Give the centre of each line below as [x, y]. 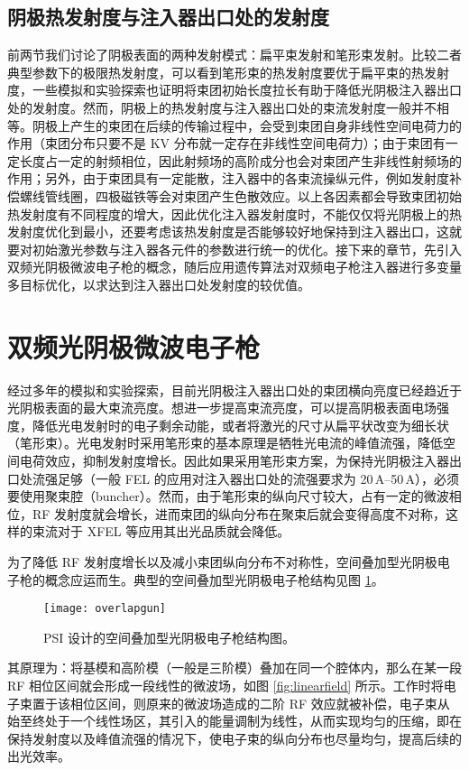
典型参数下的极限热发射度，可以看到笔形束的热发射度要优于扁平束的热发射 [228, 72]
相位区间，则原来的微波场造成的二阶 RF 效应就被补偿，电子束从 [260, 703]
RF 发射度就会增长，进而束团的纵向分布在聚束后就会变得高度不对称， [239, 513]
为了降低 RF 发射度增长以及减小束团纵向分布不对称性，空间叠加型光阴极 [222, 561]
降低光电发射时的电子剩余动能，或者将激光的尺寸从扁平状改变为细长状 [240, 425]
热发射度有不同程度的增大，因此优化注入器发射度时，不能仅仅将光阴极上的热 [234, 213]
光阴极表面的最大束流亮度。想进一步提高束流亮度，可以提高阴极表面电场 [222, 408]
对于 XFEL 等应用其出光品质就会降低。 [174, 531]
